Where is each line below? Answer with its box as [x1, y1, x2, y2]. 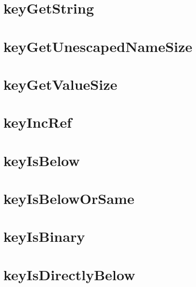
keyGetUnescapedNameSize [3, 36, 193, 56]
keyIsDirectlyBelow [3, 264, 136, 284]
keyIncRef [3, 112, 72, 132]
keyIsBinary [3, 226, 85, 246]
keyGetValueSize [3, 74, 118, 94]
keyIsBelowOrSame [3, 188, 135, 208]
